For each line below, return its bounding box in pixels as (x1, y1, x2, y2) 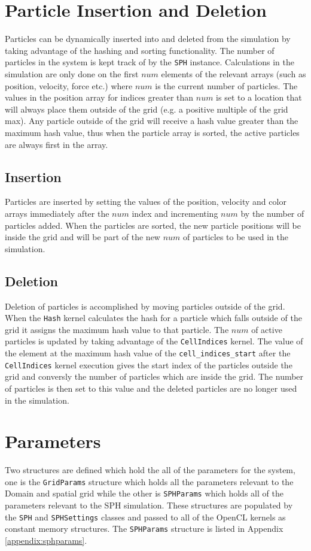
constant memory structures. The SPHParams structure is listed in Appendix (5, 522, 283, 535)
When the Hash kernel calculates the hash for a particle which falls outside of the (5, 311, 302, 324)
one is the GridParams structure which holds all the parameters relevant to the (5, 475, 294, 488)
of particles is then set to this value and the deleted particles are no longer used (5, 382, 297, 394)
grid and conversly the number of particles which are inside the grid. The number (5, 370, 304, 383)
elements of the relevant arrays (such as (161, 67, 306, 80)
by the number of (240, 207, 304, 219)
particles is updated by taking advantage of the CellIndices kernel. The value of (5, 335, 303, 347)
